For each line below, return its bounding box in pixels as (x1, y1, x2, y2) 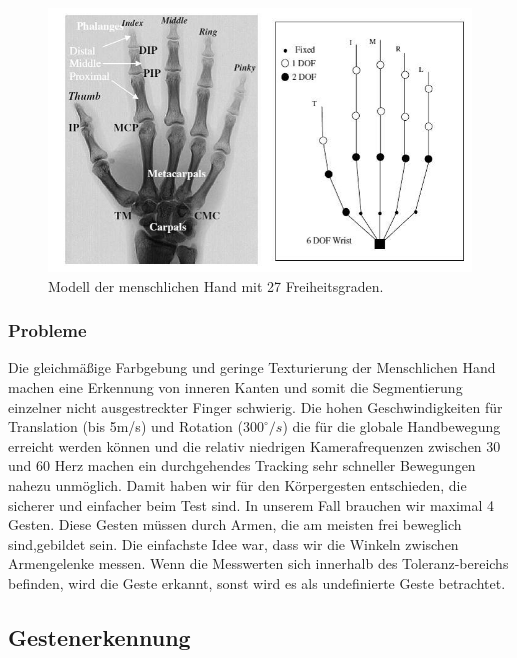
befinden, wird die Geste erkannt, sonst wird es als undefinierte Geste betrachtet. (8, 573, 506, 593)
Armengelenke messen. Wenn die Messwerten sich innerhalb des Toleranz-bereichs (8, 553, 509, 574)
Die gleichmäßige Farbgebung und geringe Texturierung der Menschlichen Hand (8, 357, 496, 378)
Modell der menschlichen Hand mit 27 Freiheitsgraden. (48, 275, 384, 296)
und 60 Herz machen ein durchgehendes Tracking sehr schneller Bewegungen (8, 455, 476, 476)
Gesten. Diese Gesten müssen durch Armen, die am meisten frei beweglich (8, 514, 462, 535)
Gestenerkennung (8, 621, 191, 652)
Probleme (8, 318, 87, 343)
